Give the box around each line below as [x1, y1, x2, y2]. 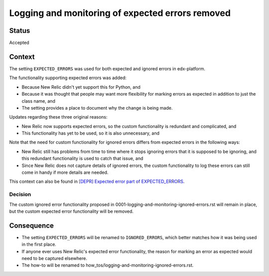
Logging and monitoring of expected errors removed [9, 7, 231, 18]
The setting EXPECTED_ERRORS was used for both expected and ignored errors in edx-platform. [9, 65, 205, 72]
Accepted [9, 40, 29, 46]
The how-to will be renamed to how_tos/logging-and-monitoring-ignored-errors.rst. [21, 262, 194, 269]
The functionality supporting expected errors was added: [9, 75, 127, 81]
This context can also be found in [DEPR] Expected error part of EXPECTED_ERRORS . [9, 178, 185, 184]
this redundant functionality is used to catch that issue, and [21, 155, 143, 161]
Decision [9, 191, 31, 198]
